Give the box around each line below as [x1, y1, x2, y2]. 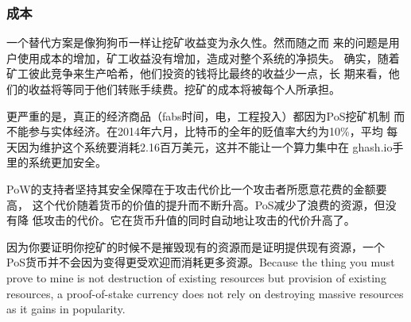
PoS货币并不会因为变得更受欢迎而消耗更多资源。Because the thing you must [6, 254, 395, 270]
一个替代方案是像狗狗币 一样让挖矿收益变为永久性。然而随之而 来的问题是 [6, 34, 389, 51]
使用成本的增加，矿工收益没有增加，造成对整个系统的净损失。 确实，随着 [17, 49, 400, 66]
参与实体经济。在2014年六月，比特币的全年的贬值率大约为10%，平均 [28, 123, 383, 140]
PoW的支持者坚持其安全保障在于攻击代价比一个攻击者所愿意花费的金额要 [6, 180, 387, 197]
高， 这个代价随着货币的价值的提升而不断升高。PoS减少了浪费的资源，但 [6, 196, 386, 213]
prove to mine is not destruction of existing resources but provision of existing [6, 269, 386, 286]
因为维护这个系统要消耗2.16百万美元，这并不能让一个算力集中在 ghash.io [17, 138, 393, 155]
